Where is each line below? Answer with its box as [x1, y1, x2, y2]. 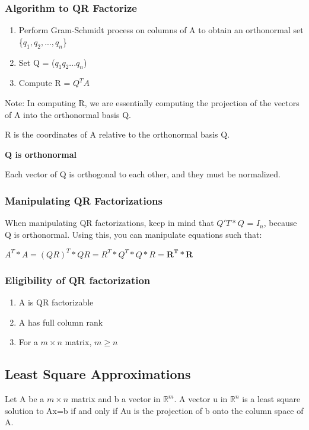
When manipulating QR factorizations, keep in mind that [5, 216, 214, 229]
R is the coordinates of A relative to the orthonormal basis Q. [5, 128, 230, 141]
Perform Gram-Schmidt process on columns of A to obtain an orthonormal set [18, 24, 304, 36]
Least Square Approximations [5, 365, 191, 383]
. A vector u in [174, 393, 228, 405]
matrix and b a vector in [71, 393, 161, 405]
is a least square [242, 393, 301, 405]
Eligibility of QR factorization [5, 272, 151, 287]
